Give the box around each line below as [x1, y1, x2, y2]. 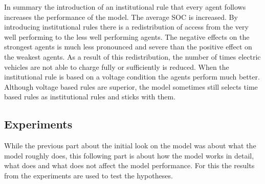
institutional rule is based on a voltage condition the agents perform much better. [4, 71, 260, 82]
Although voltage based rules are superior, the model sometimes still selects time [4, 81, 258, 92]
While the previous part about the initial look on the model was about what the [4, 140, 256, 151]
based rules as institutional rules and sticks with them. [4, 91, 176, 102]
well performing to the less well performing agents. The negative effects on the [4, 31, 250, 42]
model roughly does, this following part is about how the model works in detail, [4, 150, 254, 161]
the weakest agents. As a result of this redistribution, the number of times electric [4, 51, 261, 62]
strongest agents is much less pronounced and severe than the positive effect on [4, 41, 252, 52]
